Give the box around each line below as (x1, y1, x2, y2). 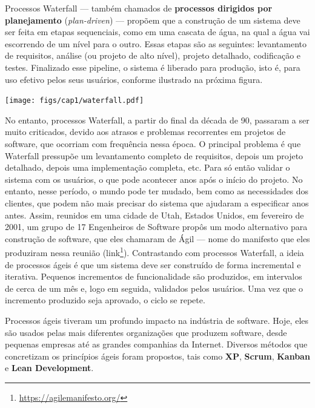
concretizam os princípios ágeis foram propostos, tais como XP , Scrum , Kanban (5, 349, 310, 362)
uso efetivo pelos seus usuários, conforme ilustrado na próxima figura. (5, 73, 263, 85)
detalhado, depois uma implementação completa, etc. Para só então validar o (5, 161, 290, 174)
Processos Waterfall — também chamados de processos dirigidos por (5, 2, 273, 14)
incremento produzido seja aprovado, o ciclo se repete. (5, 294, 205, 306)
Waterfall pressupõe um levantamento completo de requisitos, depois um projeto (5, 149, 303, 162)
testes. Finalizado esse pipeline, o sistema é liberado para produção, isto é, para (5, 61, 300, 73)
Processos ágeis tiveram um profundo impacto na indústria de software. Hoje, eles (5, 314, 309, 326)
